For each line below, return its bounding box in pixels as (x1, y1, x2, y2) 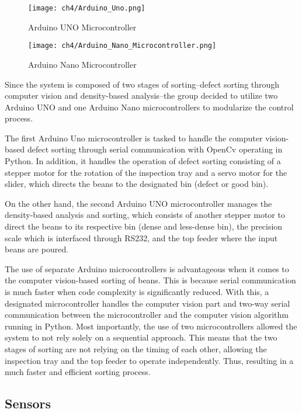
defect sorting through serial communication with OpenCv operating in (27, 143, 283, 155)
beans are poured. (5, 243, 69, 255)
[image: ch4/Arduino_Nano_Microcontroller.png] (28, 41, 217, 50)
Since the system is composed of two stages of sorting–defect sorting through (5, 78, 280, 90)
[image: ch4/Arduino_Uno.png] (28, 4, 145, 12)
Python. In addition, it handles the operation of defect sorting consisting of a (5, 155, 281, 167)
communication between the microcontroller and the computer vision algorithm (5, 308, 289, 321)
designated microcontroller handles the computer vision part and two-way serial (5, 297, 290, 309)
